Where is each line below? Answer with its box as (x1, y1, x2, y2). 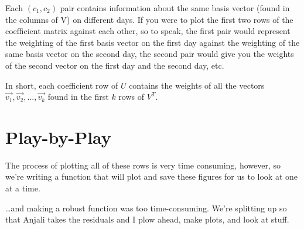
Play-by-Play (5, 124, 111, 149)
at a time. (5, 182, 40, 194)
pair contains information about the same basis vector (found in (60, 2, 290, 14)
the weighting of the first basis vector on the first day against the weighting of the (5, 36, 300, 48)
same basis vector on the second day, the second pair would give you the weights (5, 48, 294, 60)
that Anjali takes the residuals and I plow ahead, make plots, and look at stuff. (5, 213, 289, 225)
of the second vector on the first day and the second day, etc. (5, 59, 224, 71)
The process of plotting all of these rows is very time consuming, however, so (5, 159, 281, 171)
